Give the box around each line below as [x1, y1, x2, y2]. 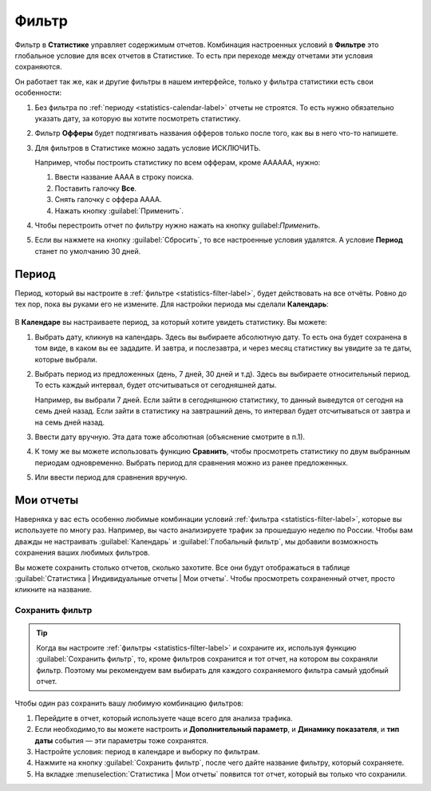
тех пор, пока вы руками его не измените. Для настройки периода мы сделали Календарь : [14, 299, 329, 309]
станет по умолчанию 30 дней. [34, 246, 141, 255]
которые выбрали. [34, 354, 97, 364]
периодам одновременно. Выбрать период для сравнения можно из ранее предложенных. [34, 457, 349, 467]
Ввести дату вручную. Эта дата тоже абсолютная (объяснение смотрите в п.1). [34, 432, 306, 441]
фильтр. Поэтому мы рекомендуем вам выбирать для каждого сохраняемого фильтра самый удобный [36, 665, 389, 674]
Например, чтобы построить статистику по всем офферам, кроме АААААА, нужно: [34, 158, 321, 168]
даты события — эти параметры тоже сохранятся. [34, 735, 209, 746]
